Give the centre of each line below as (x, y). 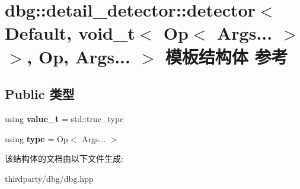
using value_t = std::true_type (64, 118)
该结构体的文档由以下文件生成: (64, 158)
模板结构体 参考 (226, 56)
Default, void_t (70, 33)
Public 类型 (40, 94)
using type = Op (36, 138)
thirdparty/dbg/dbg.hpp (49, 178)
